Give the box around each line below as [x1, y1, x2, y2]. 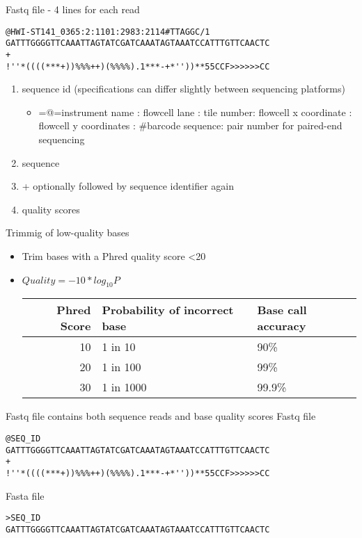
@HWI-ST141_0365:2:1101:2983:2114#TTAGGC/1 [6, 26, 210, 37]
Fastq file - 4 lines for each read [6, 2, 140, 16]
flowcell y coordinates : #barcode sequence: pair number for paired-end [38, 118, 343, 133]
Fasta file [6, 488, 45, 503]
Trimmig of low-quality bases [6, 225, 129, 240]
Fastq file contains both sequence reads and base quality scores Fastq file [6, 409, 316, 423]
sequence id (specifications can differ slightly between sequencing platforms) [22, 81, 345, 96]
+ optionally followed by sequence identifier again [22, 179, 235, 193]
